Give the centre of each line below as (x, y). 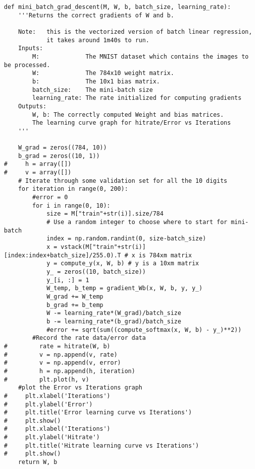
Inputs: (30, 48)
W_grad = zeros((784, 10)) (62, 148)
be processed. (27, 65)
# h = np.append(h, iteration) (70, 371)
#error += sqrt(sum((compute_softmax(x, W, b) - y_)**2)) (144, 330)
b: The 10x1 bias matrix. (96, 81)
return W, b (38, 462)
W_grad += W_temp (75, 296)
